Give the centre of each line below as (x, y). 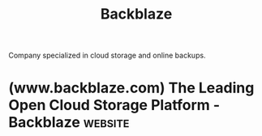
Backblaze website (69, 123)
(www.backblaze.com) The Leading (131, 88)
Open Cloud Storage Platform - (114, 105)
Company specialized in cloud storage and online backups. (107, 55)
